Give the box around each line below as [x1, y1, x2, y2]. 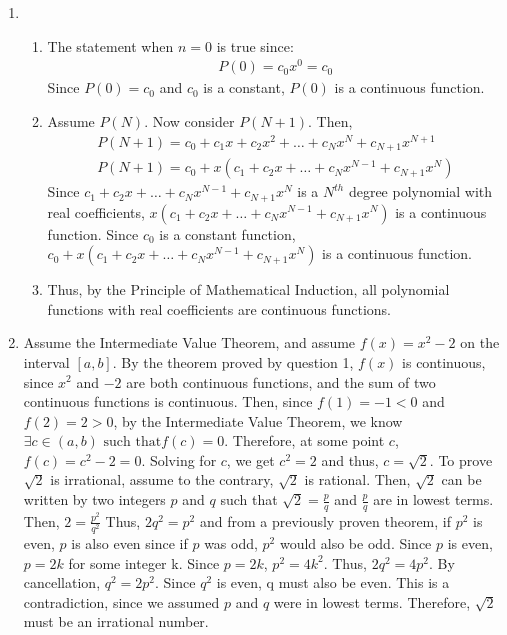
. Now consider [144, 110, 235, 131]
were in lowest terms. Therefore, [273, 591, 471, 612]
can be [441, 469, 482, 490]
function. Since [47, 223, 139, 244]
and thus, [321, 449, 379, 470]
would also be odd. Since [279, 533, 432, 554]
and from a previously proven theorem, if [199, 510, 452, 531]
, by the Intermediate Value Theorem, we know [113, 410, 403, 431]
